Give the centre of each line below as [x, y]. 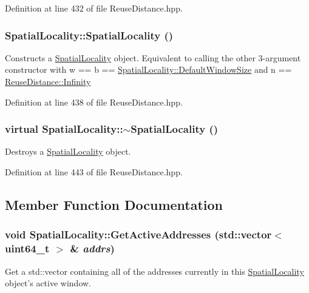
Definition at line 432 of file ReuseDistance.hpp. [94, 8]
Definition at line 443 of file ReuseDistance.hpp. [94, 172]
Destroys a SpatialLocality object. [68, 151]
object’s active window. [48, 283]
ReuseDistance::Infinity [48, 81]
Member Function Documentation [114, 204]
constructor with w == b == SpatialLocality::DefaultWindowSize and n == [148, 69]
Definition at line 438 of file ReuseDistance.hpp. [94, 102]
